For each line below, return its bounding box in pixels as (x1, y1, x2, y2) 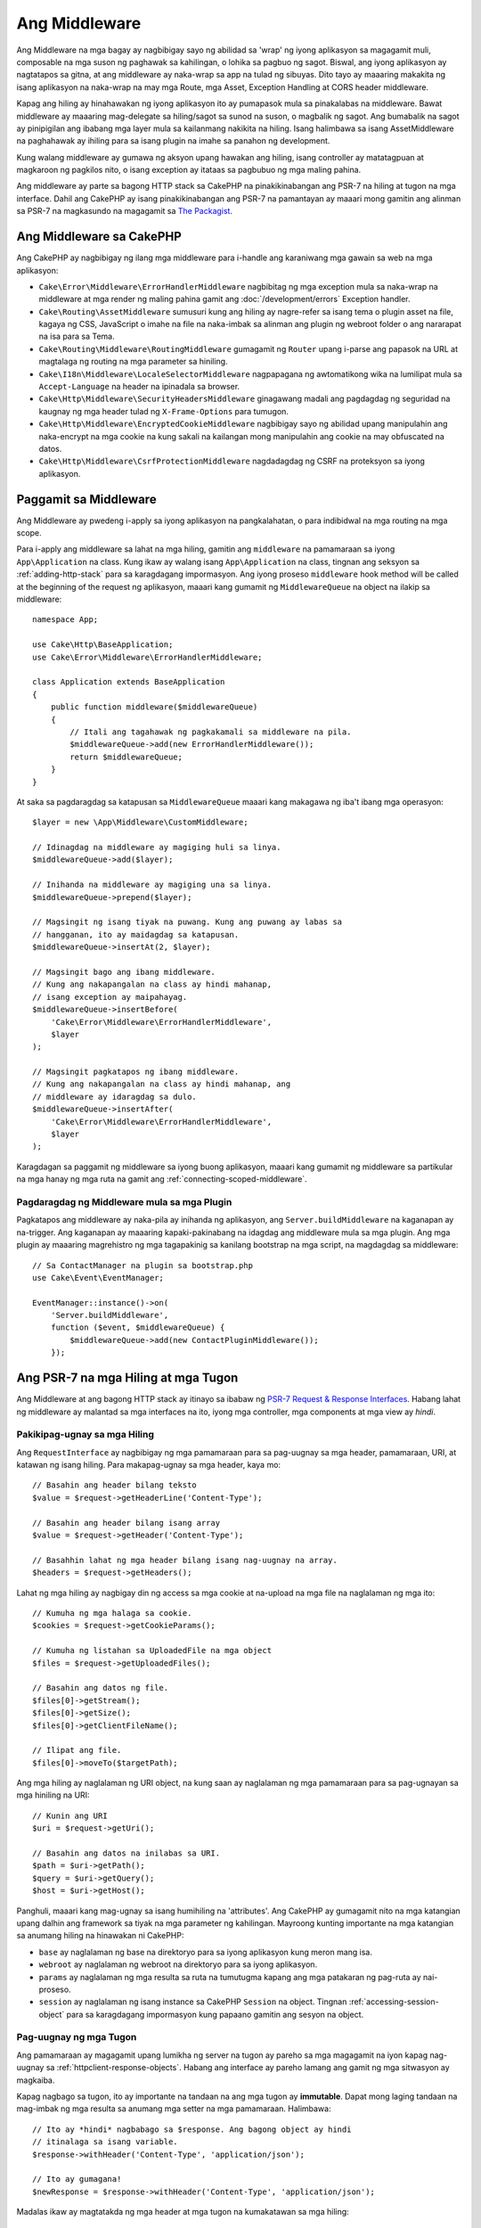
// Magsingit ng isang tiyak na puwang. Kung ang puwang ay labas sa (32, 917, 343, 927)
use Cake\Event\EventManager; (32, 1273, 165, 1282)
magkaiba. (16, 2075, 55, 2085)
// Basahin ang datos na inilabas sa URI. (32, 1848, 221, 1858)
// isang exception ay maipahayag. (32, 992, 188, 1002)
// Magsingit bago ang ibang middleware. (32, 967, 216, 977)
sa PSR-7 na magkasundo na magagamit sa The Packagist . (16, 206, 233, 217)
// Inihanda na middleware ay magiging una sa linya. (32, 880, 272, 890)
